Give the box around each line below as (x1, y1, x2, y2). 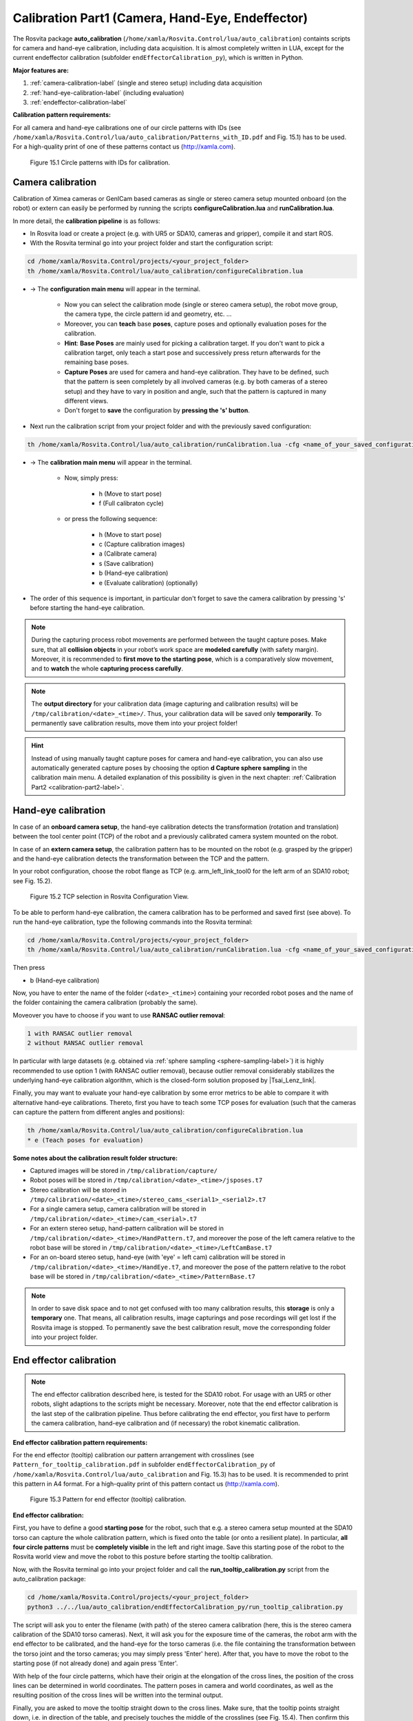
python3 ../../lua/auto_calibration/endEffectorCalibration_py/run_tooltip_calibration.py (27, 1603, 343, 1611)
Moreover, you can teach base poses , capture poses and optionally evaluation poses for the (64, 319, 327, 328)
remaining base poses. (64, 358, 129, 366)
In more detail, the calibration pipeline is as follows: (12, 217, 161, 225)
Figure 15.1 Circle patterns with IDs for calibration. (30, 158, 171, 167)
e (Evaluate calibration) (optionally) (98, 578, 198, 587)
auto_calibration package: (12, 1575, 86, 1583)
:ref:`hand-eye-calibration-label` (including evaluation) (30, 88, 184, 96)
